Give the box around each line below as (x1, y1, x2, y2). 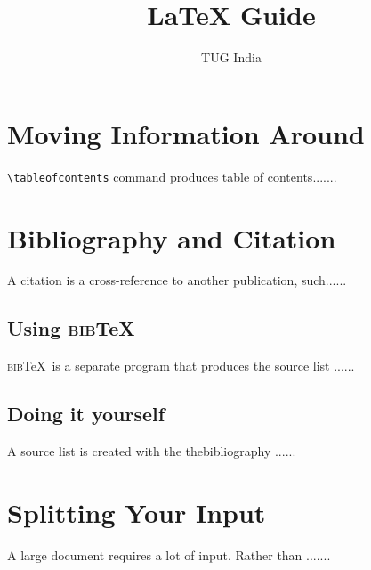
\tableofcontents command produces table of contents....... (7, 167, 337, 185)
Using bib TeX (7, 314, 135, 342)
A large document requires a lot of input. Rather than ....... (7, 545, 331, 564)
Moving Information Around (7, 115, 365, 151)
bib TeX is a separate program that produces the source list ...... (7, 356, 355, 375)
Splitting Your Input (7, 493, 266, 530)
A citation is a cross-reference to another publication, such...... (7, 271, 347, 289)
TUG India (201, 48, 262, 67)
